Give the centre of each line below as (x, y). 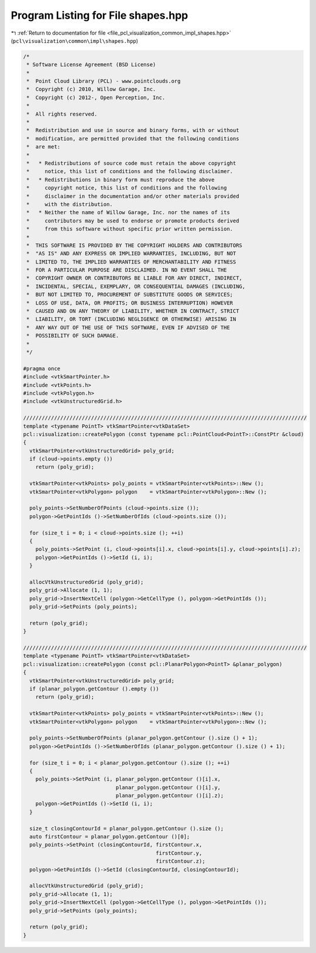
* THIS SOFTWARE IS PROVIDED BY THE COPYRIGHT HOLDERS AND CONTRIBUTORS (135, 245)
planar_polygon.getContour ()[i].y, (168, 787)
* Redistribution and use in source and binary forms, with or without (133, 130)
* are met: (44, 147)
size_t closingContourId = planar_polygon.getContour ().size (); (127, 828)
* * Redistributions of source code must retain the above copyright (131, 163)
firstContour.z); (181, 861)
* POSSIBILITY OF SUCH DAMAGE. (73, 336)
